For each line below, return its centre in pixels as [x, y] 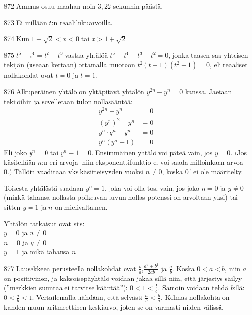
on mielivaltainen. [81, 206]
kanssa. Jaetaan [208, 91]
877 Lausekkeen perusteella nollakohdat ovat [70, 268]
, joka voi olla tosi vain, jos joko [152, 187]
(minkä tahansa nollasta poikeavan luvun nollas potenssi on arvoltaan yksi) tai [121, 197]
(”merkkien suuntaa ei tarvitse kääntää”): [66, 288]
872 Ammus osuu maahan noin [50, 6]
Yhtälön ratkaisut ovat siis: [44, 223]
